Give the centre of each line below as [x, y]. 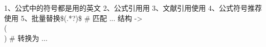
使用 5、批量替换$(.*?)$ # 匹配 [56, 18]
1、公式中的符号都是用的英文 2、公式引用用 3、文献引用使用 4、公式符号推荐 [133, 8]
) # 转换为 [22, 38]
